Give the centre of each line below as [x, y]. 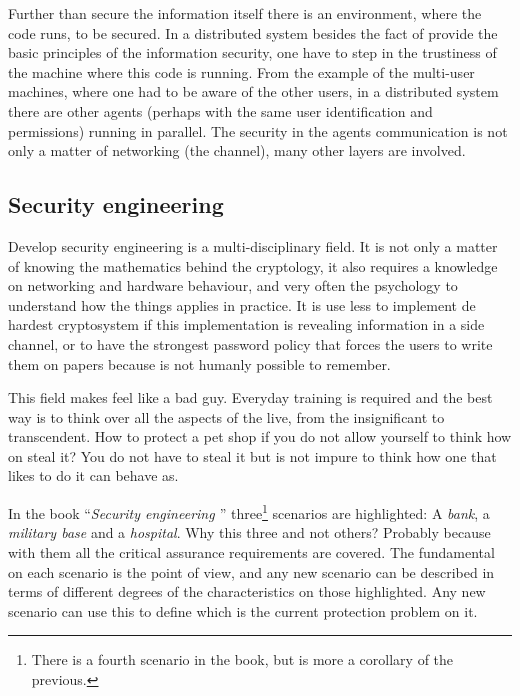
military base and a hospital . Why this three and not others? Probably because [249, 532]
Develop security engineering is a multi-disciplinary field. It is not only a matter [253, 245]
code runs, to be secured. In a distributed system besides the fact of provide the [253, 32]
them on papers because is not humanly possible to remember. [199, 363]
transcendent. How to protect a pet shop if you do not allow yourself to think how [260, 436]
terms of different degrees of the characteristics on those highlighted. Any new [247, 591]
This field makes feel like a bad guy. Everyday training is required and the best [250, 397]
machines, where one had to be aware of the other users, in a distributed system [253, 91]
